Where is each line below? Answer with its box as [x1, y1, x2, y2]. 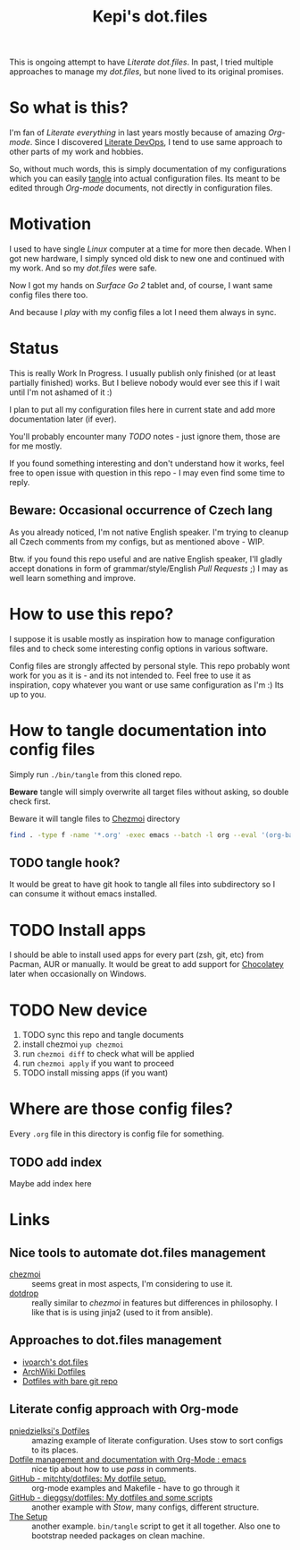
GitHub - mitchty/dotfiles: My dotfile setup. [9, 1473, 167, 1484]
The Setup [9, 1511, 47, 1521]
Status [9, 338, 60, 359]
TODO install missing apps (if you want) [21, 1067, 169, 1078]
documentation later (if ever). [9, 414, 117, 424]
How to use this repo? [9, 604, 174, 624]
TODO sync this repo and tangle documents [21, 1030, 185, 1040]
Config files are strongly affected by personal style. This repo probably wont [9, 660, 290, 671]
